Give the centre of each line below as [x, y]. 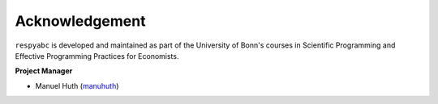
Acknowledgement [80, 21]
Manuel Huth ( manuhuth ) [77, 85]
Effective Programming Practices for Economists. [97, 56]
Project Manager [44, 71]
